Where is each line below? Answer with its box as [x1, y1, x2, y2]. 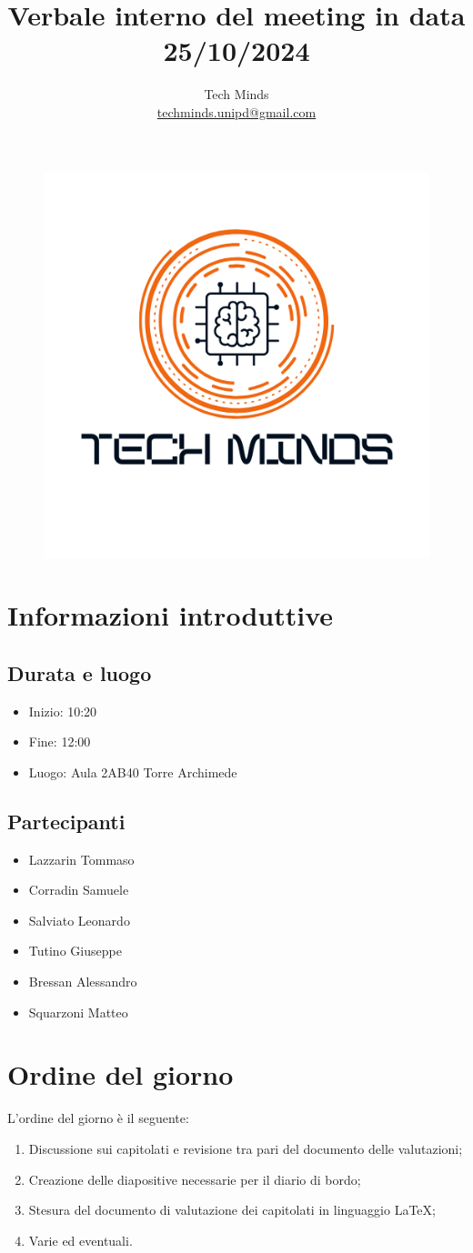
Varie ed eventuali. [28, 1230, 133, 1249]
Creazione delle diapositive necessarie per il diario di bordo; [28, 1169, 361, 1188]
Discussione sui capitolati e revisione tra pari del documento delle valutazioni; [28, 1138, 463, 1158]
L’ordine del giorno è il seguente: [7, 1108, 189, 1128]
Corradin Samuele [28, 880, 129, 899]
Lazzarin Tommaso [28, 849, 135, 868]
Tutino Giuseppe [28, 941, 122, 960]
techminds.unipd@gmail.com [156, 102, 317, 121]
